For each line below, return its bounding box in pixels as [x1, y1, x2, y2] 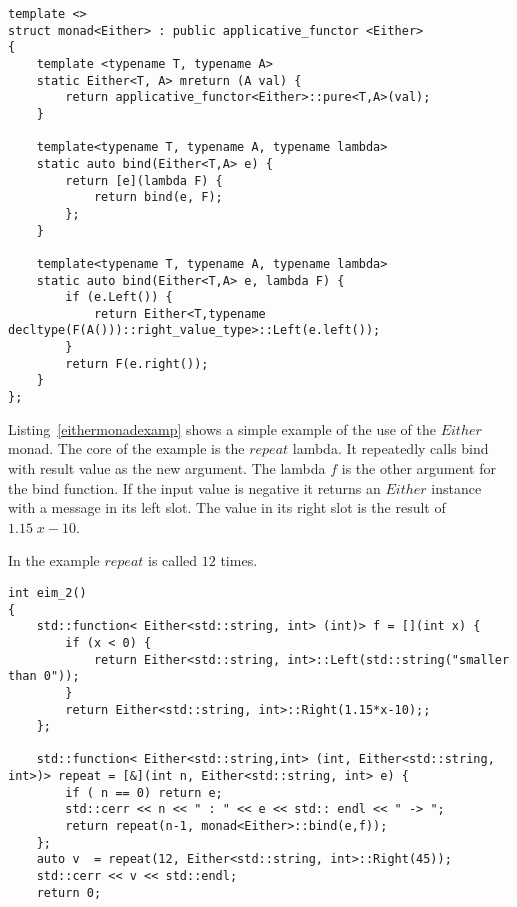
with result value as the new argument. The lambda [8, 457, 326, 478]
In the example [8, 550, 100, 571]
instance [431, 477, 482, 498]
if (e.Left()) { [65, 290, 173, 305]
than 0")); [8, 669, 80, 684]
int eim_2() [8, 585, 87, 600]
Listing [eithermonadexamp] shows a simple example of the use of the [8, 418, 436, 439]
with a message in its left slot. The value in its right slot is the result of [8, 497, 446, 518]
